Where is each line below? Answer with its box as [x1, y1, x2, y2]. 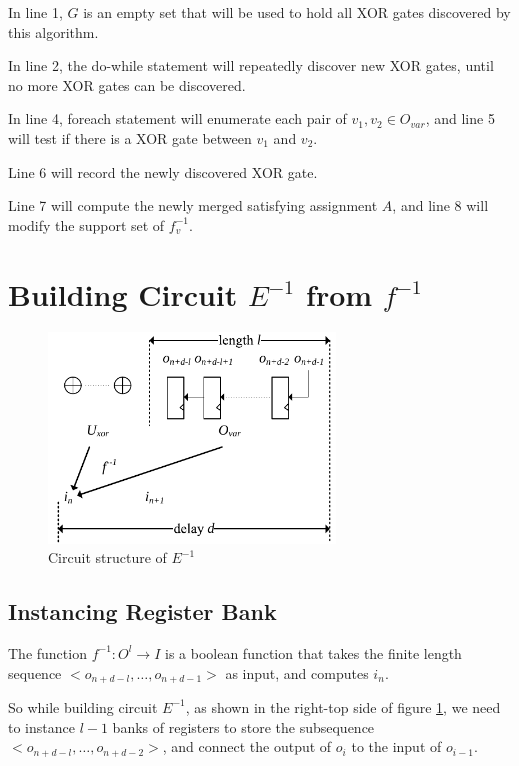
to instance [8, 716, 75, 737]
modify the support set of [8, 214, 165, 235]
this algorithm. [8, 21, 99, 42]
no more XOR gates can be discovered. [8, 74, 246, 95]
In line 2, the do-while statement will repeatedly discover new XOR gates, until [8, 55, 494, 76]
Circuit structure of [48, 547, 167, 568]
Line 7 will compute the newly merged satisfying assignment [8, 195, 378, 216]
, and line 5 [425, 108, 495, 129]
